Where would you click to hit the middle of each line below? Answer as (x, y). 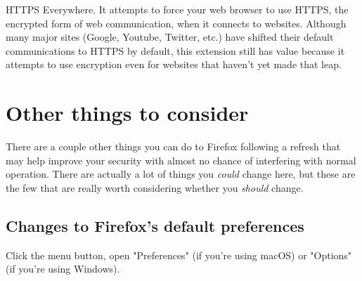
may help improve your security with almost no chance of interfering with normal (181, 160)
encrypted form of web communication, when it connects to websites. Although (176, 23)
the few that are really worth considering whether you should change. (155, 187)
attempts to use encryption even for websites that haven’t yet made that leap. (174, 64)
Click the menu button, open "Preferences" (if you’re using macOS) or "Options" (179, 255)
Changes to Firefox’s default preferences (155, 225)
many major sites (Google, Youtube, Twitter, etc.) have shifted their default (170, 37)
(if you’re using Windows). (63, 269)
